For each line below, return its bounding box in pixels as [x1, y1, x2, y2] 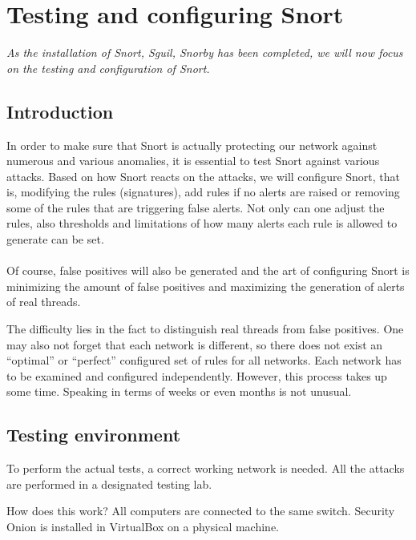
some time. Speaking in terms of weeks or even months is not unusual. [6, 383, 352, 400]
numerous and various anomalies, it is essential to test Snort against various [6, 152, 380, 169]
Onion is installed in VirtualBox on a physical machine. [6, 518, 279, 534]
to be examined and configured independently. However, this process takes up [6, 367, 387, 384]
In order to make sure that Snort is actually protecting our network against [6, 136, 378, 153]
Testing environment [6, 422, 181, 447]
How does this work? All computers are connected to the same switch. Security [6, 502, 395, 519]
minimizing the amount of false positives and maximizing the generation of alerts [6, 277, 405, 294]
